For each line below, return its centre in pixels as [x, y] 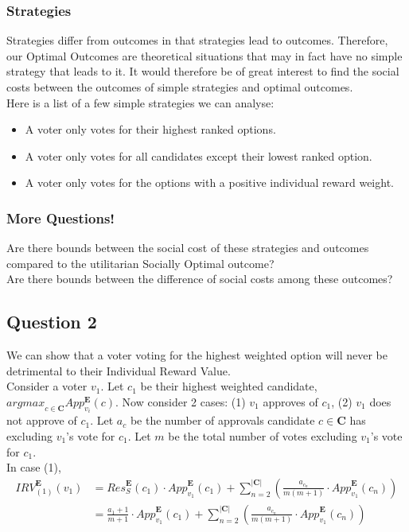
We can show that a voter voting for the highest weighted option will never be [197, 355]
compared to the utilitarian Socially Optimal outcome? [140, 263]
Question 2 [52, 322]
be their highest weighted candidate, [229, 386]
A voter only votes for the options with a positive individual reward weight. [209, 183]
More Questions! [61, 217]
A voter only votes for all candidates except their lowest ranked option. [199, 155]
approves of [290, 401]
